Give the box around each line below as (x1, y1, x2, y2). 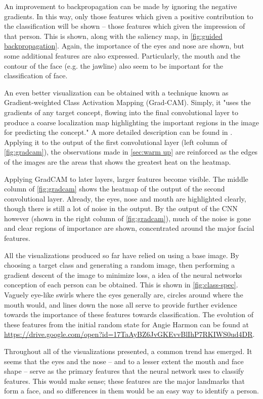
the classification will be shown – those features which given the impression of (4, 21, 245, 31)
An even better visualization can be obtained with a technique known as (4, 87, 229, 97)
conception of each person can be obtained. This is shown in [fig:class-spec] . (4, 279, 238, 290)
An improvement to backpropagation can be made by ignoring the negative (4, 1, 237, 11)
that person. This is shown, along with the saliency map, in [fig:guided (4, 30, 223, 41)
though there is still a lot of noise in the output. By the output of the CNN (4, 203, 238, 214)
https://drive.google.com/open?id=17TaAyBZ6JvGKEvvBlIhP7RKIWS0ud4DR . (4, 329, 255, 339)
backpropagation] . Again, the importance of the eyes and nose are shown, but (4, 40, 244, 51)
